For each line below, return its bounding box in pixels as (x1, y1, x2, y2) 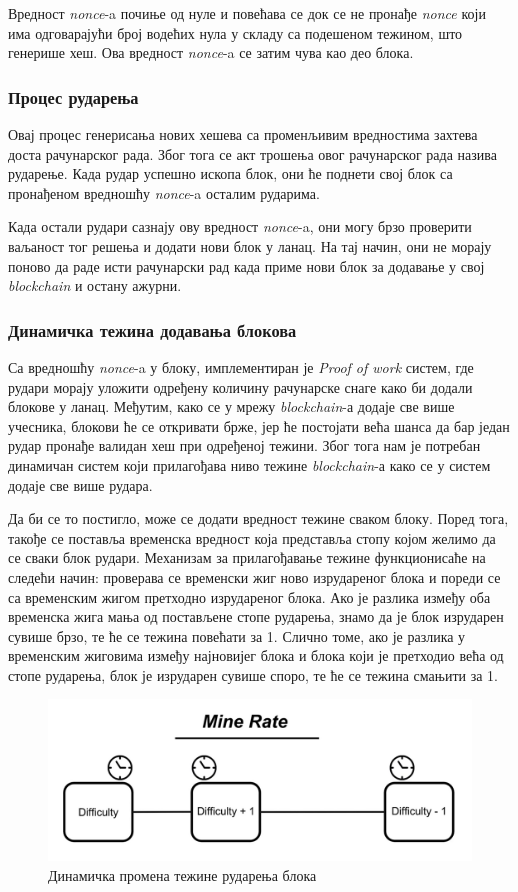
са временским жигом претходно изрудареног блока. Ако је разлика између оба (8, 586, 491, 607)
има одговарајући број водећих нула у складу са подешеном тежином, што (8, 22, 463, 43)
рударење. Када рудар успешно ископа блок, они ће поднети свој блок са (8, 163, 453, 184)
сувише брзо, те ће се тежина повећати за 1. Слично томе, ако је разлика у (8, 625, 466, 646)
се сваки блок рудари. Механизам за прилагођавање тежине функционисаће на (8, 547, 486, 568)
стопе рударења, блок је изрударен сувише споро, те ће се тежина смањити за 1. (8, 664, 498, 685)
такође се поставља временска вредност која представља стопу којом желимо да (8, 527, 496, 548)
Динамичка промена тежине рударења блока (48, 864, 317, 885)
